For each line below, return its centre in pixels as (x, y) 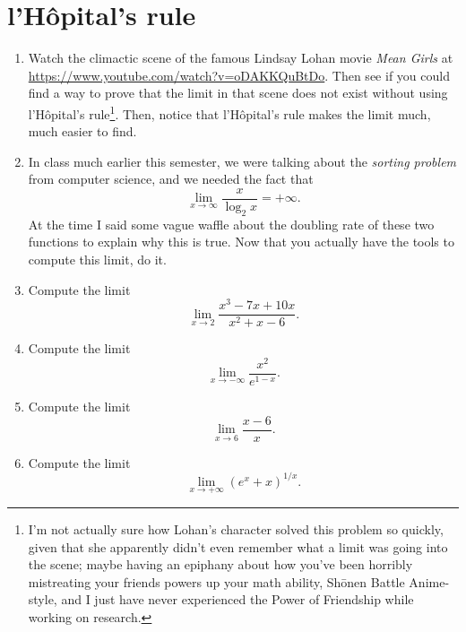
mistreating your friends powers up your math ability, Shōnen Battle (216, 581)
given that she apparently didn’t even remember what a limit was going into (238, 546)
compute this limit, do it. (97, 259)
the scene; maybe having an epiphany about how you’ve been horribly (220, 564)
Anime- (429, 581)
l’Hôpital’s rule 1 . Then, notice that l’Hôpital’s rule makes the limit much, (229, 112)
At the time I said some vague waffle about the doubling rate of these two (231, 224)
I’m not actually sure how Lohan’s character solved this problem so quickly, (236, 529)
